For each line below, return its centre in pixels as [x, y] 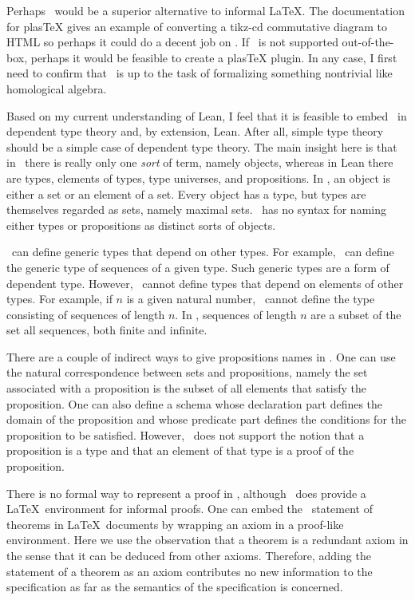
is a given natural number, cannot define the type [251, 299]
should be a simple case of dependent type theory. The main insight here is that [202, 146]
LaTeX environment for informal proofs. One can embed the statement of [190, 509]
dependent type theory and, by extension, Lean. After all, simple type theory [195, 131]
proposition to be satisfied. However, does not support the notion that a [186, 434]
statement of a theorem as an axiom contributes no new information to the [190, 571]
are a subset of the [356, 314]
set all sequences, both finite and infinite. [107, 330]
